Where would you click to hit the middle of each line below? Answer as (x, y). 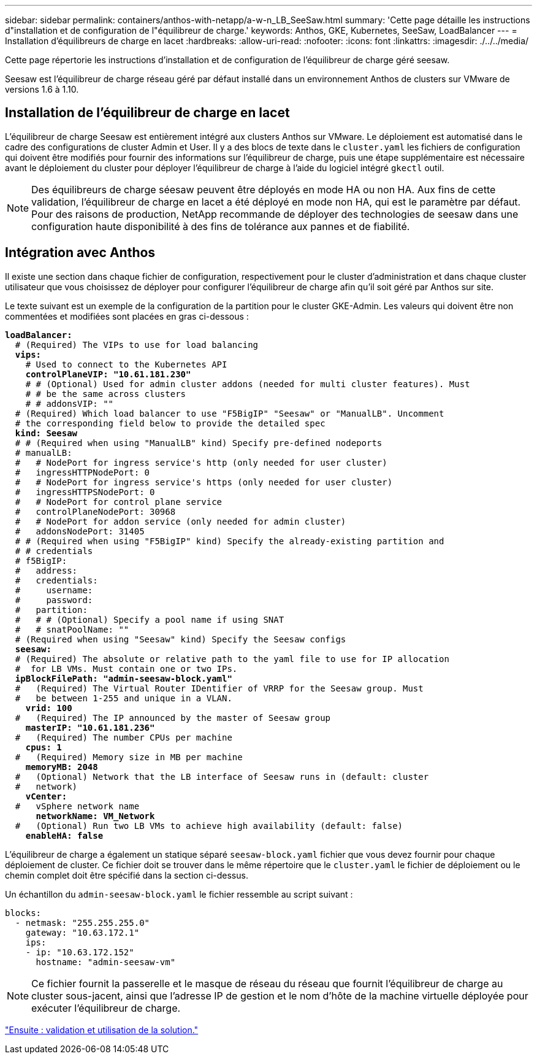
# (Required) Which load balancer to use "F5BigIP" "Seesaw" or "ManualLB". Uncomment (230, 413)
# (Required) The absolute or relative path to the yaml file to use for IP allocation (232, 659)
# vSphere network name (77, 806)
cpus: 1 (44, 747)
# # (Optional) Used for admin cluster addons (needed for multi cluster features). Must (248, 384)
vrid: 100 (49, 708)
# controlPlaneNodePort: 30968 (95, 511)
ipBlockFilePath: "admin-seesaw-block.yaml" (124, 678)
